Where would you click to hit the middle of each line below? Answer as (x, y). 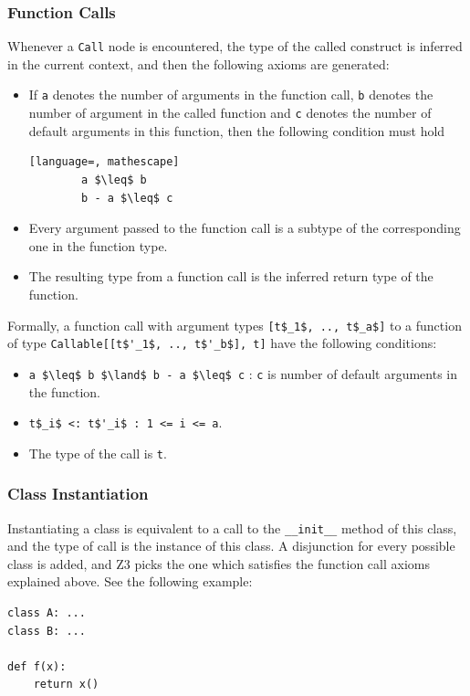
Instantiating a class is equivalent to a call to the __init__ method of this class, (232, 527)
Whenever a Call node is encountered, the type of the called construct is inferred (235, 46)
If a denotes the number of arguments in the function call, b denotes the (231, 95)
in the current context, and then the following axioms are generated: (198, 63)
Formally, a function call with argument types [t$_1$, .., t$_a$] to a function (235, 325)
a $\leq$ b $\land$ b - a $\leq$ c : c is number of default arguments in (243, 373)
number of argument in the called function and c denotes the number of (230, 113)
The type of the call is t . (98, 453)
